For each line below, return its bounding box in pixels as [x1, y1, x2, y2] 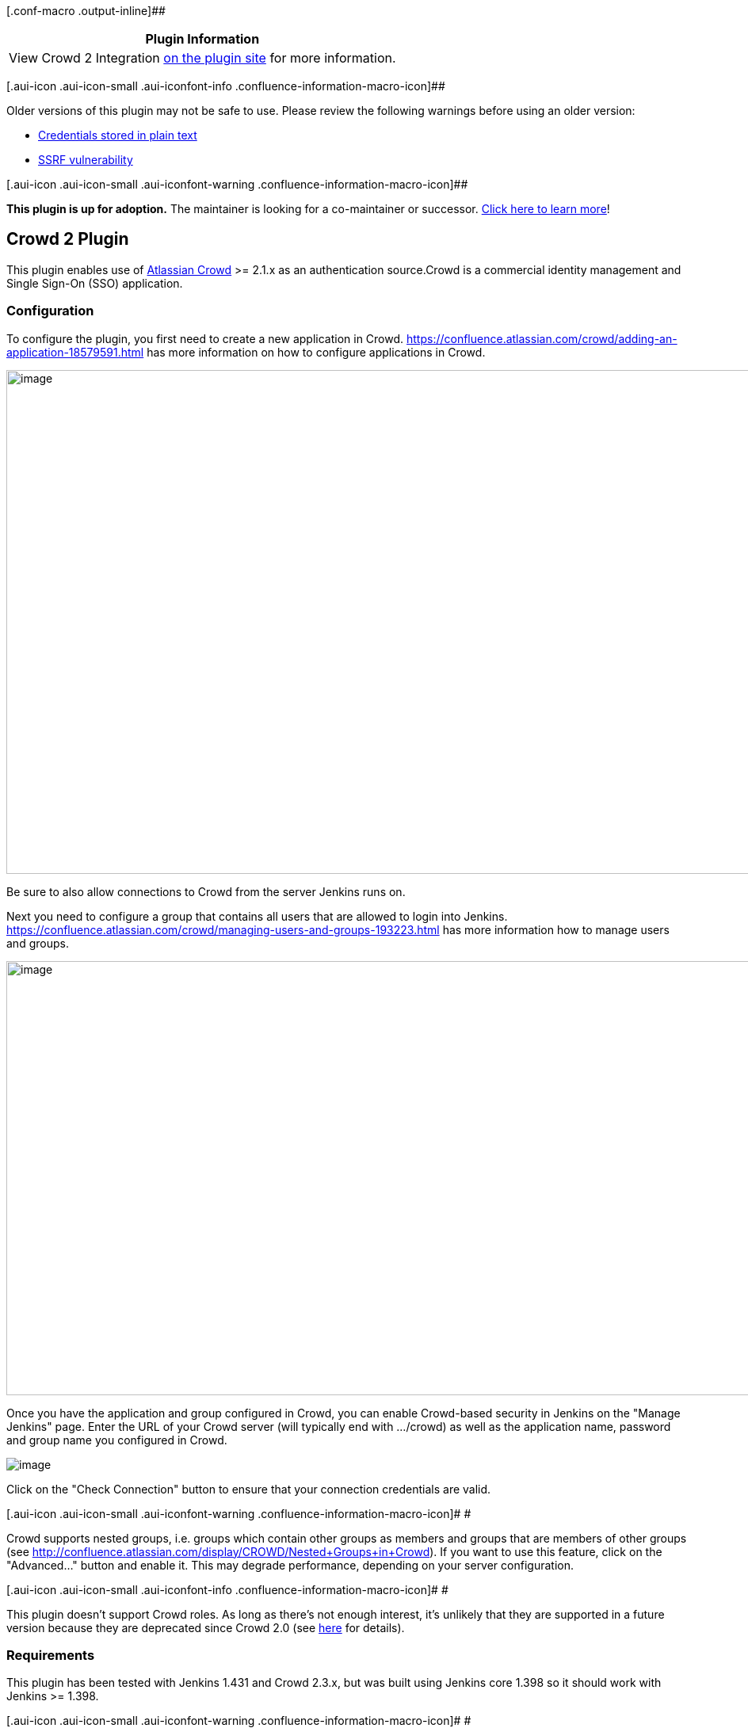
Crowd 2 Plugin [6, 229, 129, 250]
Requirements [6, 1646, 95, 1663]
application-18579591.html [6, 345, 144, 359]
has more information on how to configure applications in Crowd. [147, 345, 486, 359]
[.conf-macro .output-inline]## [6, 4, 166, 17]
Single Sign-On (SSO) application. [6, 276, 183, 290]
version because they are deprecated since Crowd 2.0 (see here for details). [6, 1620, 405, 1635]
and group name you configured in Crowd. [6, 1432, 227, 1447]
